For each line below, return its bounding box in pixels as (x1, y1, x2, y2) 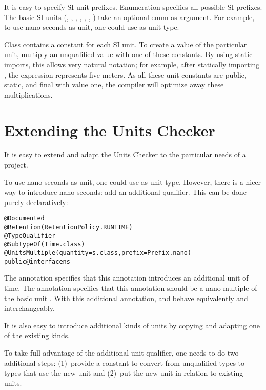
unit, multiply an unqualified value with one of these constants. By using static (4, 49, 253, 60)
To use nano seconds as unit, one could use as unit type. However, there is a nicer (4, 176, 261, 187)
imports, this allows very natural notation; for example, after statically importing (4, 59, 260, 69)
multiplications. (4, 89, 53, 100)
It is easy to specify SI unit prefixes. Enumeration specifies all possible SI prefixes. (4, 2, 262, 12)
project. (4, 159, 28, 170)
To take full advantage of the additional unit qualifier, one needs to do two (4, 347, 239, 358)
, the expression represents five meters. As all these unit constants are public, (4, 69, 247, 80)
